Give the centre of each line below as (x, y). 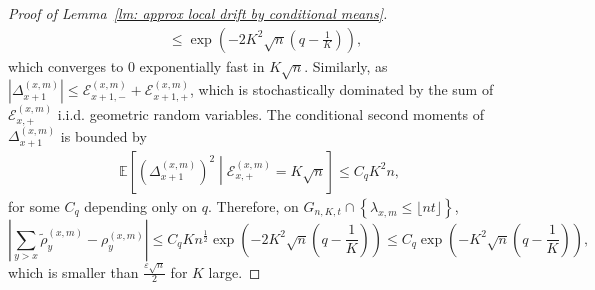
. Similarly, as (346, 65)
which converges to (66, 65)
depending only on (141, 205)
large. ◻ (234, 271)
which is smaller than (73, 271)
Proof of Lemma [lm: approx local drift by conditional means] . (198, 13)
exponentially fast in (202, 65)
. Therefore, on (253, 205)
